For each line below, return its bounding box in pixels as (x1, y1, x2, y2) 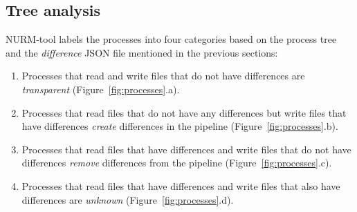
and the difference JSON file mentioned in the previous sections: (6, 45, 278, 59)
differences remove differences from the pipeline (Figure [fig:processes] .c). (21, 155, 332, 170)
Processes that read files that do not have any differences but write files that (21, 105, 347, 119)
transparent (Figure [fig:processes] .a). (21, 81, 180, 96)
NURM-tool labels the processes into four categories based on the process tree (6, 32, 337, 46)
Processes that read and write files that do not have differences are (21, 68, 305, 83)
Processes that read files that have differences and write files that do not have (21, 142, 351, 156)
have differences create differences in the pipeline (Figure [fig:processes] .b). (21, 119, 338, 133)
